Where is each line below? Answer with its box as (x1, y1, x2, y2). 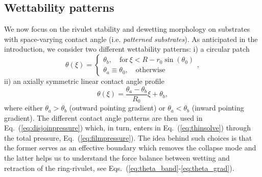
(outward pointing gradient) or (69, 102, 165, 113)
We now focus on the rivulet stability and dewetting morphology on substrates (4, 24, 250, 34)
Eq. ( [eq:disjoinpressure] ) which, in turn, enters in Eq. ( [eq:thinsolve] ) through (4, 122, 251, 133)
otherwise (135, 67, 165, 74)
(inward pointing (192, 102, 244, 113)
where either (4, 102, 43, 113)
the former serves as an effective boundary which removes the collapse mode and (4, 142, 256, 153)
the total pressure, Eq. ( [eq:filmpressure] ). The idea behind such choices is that (4, 132, 252, 143)
